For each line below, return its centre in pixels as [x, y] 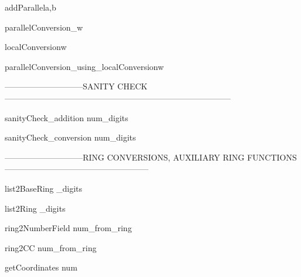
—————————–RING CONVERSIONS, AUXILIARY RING [125, 157]
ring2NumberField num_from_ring [68, 228]
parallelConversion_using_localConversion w [84, 66]
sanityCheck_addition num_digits [67, 117]
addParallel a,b [31, 7]
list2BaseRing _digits [44, 188]
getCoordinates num [41, 267]
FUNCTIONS [272, 157]
